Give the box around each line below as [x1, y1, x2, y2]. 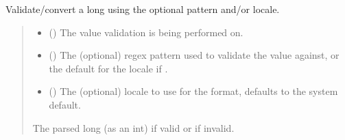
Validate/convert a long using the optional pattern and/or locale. [5, 2, 280, 16]
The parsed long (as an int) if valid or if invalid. [32, 120, 235, 135]
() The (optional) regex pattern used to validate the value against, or [49, 48, 340, 62]
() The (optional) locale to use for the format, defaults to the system [49, 84, 338, 98]
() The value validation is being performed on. [49, 25, 243, 39]
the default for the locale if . [49, 61, 168, 75]
